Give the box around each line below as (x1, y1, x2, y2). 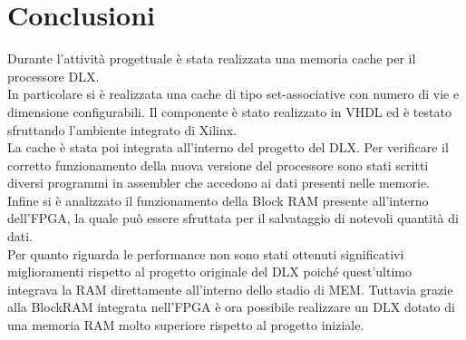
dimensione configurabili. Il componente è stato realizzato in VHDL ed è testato (7, 102, 451, 121)
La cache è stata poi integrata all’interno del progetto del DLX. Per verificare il (7, 138, 449, 157)
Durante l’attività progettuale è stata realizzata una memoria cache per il (7, 49, 416, 68)
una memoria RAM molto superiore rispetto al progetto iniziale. (7, 316, 364, 335)
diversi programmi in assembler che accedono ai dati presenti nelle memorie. (7, 173, 430, 192)
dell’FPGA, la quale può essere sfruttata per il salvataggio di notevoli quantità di (7, 209, 459, 228)
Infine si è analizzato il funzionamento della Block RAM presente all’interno (7, 190, 429, 209)
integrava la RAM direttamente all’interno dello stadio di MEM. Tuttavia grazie (7, 279, 453, 298)
